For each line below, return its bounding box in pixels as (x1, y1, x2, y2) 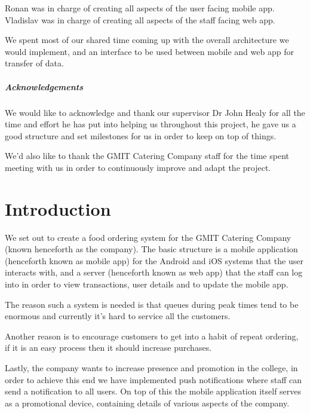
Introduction (5, 196, 111, 221)
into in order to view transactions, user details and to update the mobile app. (5, 278, 288, 290)
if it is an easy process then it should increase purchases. (5, 341, 212, 354)
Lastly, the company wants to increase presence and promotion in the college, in (5, 361, 298, 374)
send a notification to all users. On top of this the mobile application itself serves (5, 385, 302, 397)
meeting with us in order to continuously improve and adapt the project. (5, 161, 271, 173)
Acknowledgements (5, 80, 84, 93)
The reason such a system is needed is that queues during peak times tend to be (5, 298, 299, 310)
